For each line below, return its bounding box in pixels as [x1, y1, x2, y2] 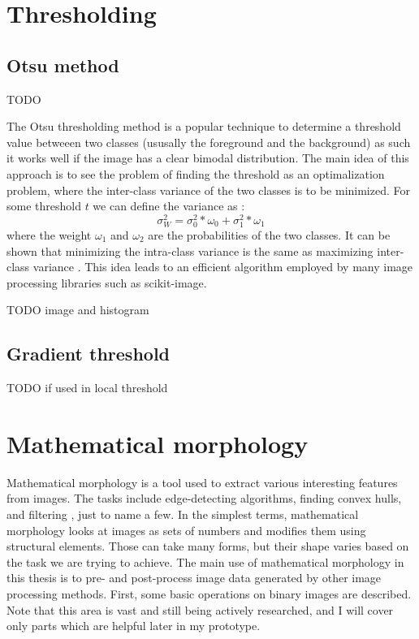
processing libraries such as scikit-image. [6, 274, 207, 291]
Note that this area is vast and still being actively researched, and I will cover [6, 601, 394, 618]
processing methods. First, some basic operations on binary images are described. [6, 585, 412, 602]
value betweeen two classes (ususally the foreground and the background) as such [6, 133, 411, 150]
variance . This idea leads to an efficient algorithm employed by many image [32, 258, 413, 275]
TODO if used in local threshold [6, 379, 168, 396]
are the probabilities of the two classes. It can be [148, 226, 391, 243]
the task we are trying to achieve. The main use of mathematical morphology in [6, 553, 404, 570]
